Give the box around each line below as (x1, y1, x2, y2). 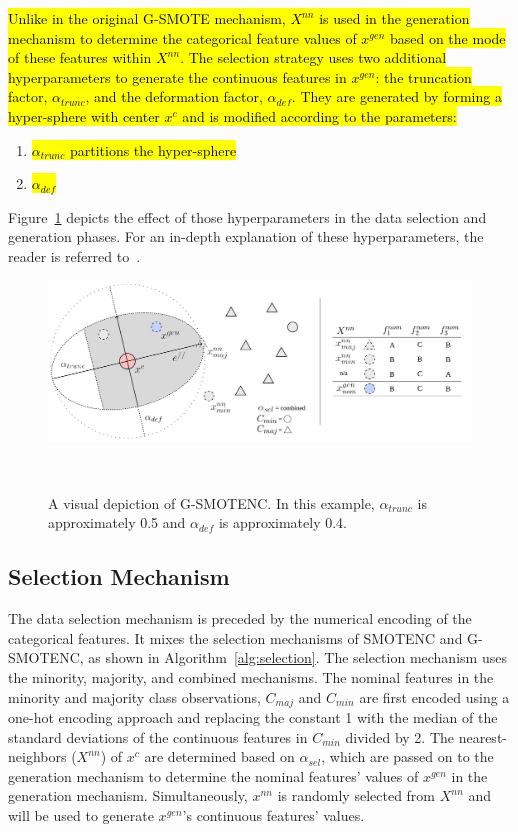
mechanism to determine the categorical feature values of (8, 27, 357, 48)
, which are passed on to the (321, 746, 494, 767)
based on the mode (389, 27, 506, 48)
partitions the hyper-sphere (69, 139, 237, 160)
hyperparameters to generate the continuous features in (8, 66, 347, 87)
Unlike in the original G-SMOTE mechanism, (8, 8, 286, 28)
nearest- (458, 726, 507, 747)
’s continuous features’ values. (182, 804, 365, 825)
